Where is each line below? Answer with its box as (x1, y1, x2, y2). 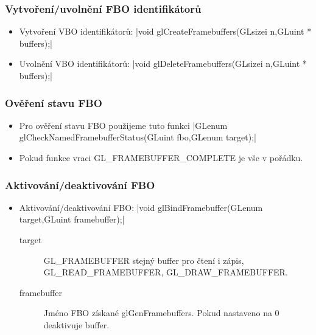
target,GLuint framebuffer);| (19, 213, 125, 226)
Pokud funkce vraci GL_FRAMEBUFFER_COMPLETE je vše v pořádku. (19, 151, 303, 164)
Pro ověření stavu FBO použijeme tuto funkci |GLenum (19, 119, 228, 131)
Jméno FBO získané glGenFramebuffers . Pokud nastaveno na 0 (43, 306, 279, 319)
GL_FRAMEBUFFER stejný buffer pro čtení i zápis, (43, 254, 244, 266)
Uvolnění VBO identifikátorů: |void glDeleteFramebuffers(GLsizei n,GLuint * (19, 57, 307, 70)
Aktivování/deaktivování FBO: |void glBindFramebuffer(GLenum (19, 201, 263, 213)
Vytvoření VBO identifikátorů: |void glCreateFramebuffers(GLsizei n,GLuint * (19, 25, 312, 38)
